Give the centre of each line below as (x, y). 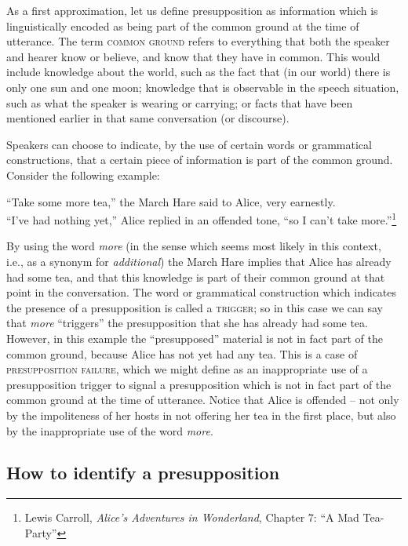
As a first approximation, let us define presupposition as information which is (192, 10)
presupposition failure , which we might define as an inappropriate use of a (187, 369)
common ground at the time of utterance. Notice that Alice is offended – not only (203, 400)
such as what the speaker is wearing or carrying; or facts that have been (180, 102)
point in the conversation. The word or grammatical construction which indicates (202, 292)
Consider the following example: (83, 175)
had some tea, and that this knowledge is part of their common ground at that (196, 277)
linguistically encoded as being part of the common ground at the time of (183, 25)
